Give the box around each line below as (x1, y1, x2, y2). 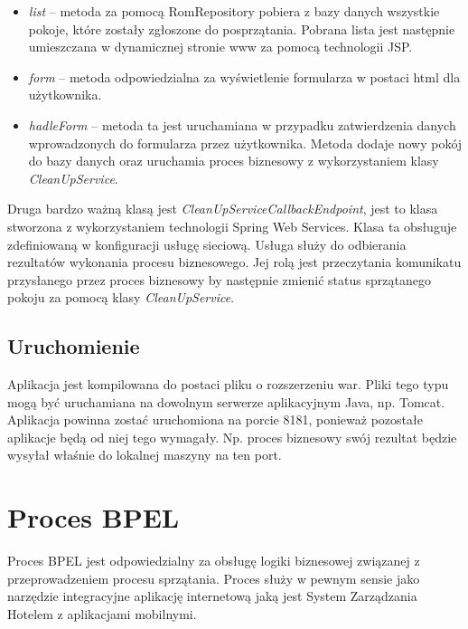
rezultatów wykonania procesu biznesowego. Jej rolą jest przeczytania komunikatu (7, 253, 462, 272)
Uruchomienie (7, 332, 140, 360)
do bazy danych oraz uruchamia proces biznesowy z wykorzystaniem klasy (28, 151, 439, 170)
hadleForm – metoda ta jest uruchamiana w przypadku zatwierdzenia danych (28, 115, 456, 134)
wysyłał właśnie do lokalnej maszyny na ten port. (7, 445, 282, 464)
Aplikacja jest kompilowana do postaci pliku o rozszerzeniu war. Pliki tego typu (7, 375, 449, 394)
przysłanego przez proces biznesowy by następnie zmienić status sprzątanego (7, 270, 431, 289)
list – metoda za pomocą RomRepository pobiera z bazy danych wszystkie (28, 2, 440, 20)
